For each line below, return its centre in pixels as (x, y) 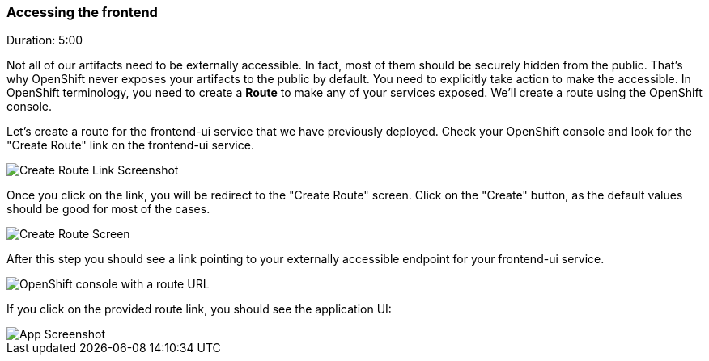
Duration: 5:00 (45, 40)
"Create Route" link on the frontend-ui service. (130, 145)
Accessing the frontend (82, 12)
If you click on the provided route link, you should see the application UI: (199, 309)
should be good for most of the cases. (108, 209)
